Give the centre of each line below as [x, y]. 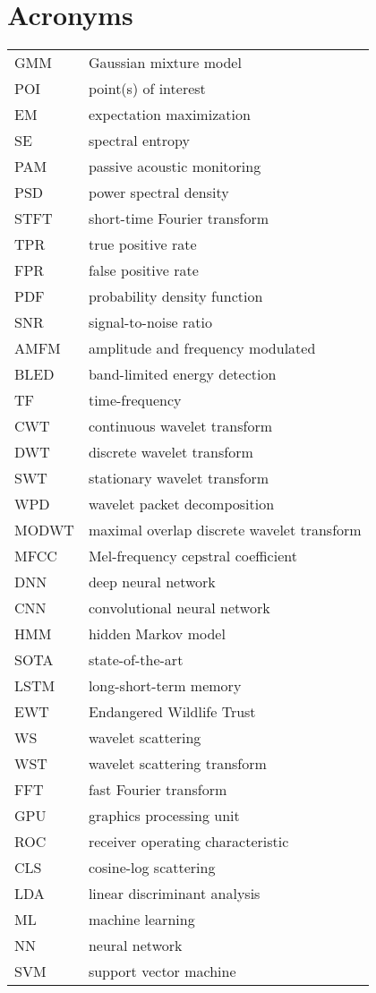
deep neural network [152, 582]
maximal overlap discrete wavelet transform [225, 530]
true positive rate [142, 244]
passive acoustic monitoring [175, 167]
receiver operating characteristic [188, 842]
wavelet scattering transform [177, 764]
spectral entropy [139, 141]
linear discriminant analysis [174, 894]
